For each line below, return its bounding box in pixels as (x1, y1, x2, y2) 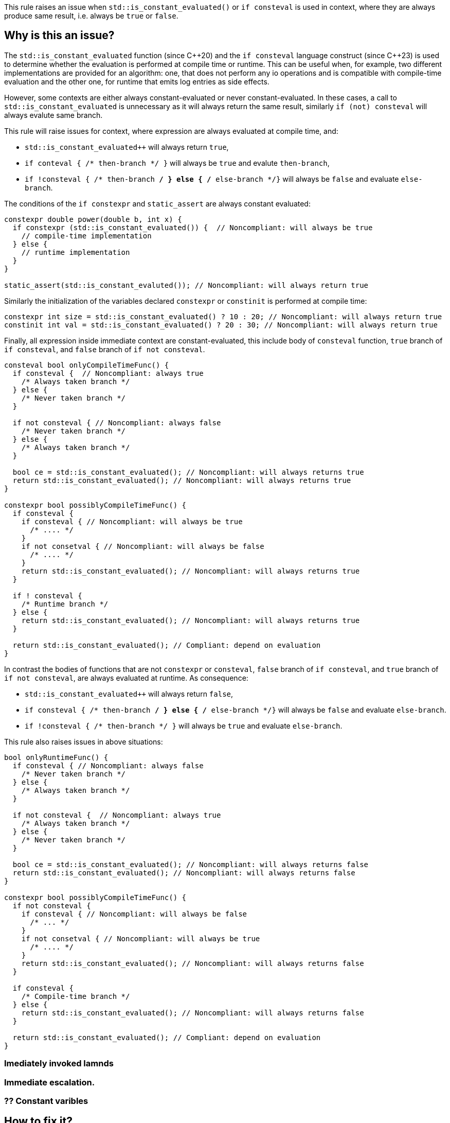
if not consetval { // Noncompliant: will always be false (21, 542, 264, 550)
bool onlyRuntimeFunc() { (4, 753, 109, 762)
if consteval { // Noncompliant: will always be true (21, 517, 243, 526)
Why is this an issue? (4, 29, 115, 42)
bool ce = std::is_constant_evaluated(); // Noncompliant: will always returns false (12, 860, 369, 869)
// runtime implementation (21, 248, 130, 256)
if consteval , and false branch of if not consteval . (4, 344, 205, 354)
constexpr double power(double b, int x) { (4, 215, 182, 223)
